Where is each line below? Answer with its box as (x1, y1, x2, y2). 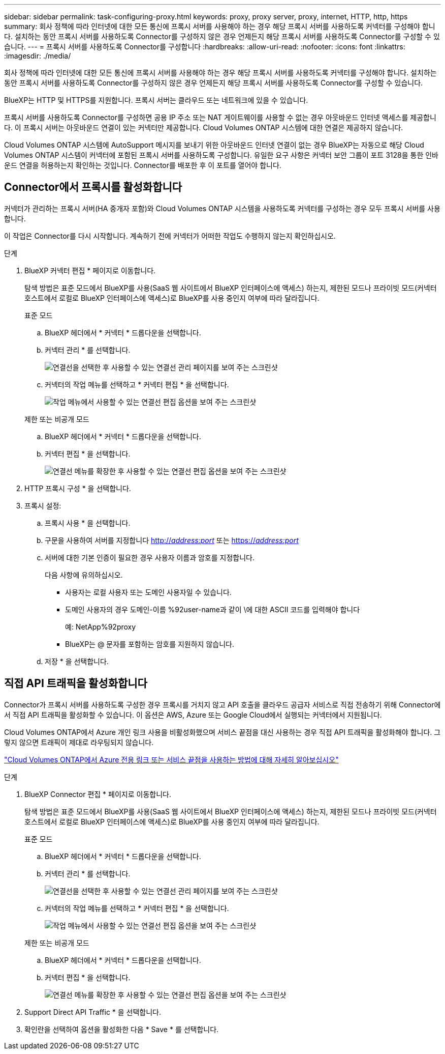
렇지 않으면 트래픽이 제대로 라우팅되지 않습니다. (4, 737, 154, 747)
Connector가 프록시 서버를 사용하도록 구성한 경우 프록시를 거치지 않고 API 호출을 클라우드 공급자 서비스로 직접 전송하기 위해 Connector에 (4, 700, 441, 709)
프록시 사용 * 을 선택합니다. (45, 518, 131, 527)
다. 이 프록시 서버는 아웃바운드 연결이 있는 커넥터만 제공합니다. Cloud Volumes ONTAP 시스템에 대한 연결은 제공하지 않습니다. (4, 123, 403, 132)
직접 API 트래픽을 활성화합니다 (4, 677, 147, 690)
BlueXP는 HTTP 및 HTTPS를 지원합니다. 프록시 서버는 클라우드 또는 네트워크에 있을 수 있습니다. (4, 96, 308, 104)
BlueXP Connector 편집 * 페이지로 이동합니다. (24, 789, 171, 799)
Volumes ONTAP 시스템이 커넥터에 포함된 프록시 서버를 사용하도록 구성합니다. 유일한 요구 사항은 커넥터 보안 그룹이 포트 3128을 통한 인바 (4, 151, 438, 159)
